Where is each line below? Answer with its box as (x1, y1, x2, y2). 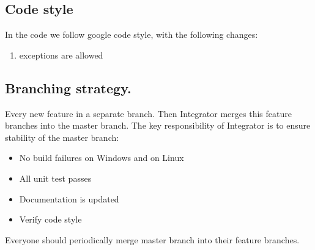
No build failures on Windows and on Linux (19, 151, 184, 164)
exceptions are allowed (19, 48, 103, 61)
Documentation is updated (19, 192, 119, 205)
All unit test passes (19, 171, 92, 184)
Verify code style (19, 213, 82, 226)
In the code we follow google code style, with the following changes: (5, 28, 258, 41)
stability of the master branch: (5, 130, 119, 143)
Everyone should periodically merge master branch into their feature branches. (5, 233, 300, 246)
